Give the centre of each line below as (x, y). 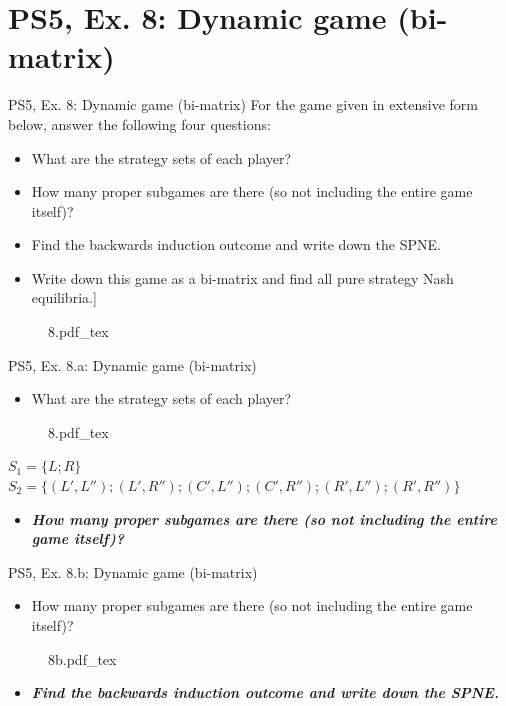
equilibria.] (64, 297)
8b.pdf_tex (82, 658)
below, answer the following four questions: (139, 123)
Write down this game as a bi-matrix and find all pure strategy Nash (242, 277)
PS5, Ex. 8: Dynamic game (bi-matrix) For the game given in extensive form (243, 104)
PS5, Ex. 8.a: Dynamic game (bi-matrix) (132, 364)
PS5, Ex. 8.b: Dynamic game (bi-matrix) (133, 571)
